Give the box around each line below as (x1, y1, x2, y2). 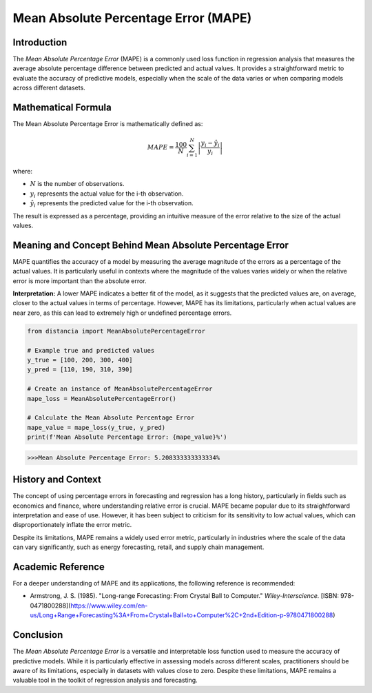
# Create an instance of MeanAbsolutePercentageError (27, 385, 213, 393)
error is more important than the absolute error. (12, 276, 147, 285)
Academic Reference (12, 561, 105, 572)
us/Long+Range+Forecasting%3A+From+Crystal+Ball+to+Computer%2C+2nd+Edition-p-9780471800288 (30, 611, 333, 619)
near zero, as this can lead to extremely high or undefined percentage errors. (12, 309, 232, 317)
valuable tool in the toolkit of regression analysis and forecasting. (12, 676, 198, 685)
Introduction (12, 37, 68, 48)
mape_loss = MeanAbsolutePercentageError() (27, 395, 177, 402)
